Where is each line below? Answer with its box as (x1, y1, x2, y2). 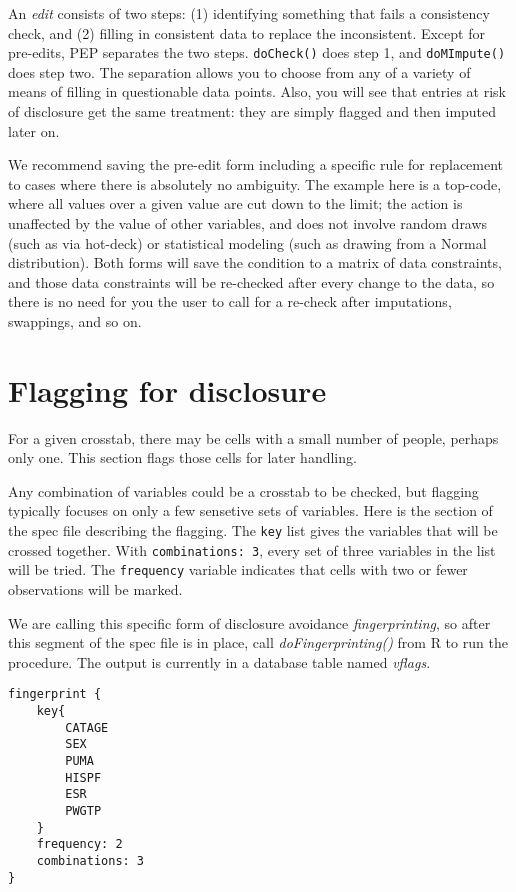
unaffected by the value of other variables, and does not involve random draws (8, 213, 488, 233)
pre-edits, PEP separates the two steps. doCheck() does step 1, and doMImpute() (8, 42, 506, 63)
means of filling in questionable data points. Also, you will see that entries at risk (8, 81, 507, 102)
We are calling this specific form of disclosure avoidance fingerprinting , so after (8, 612, 491, 633)
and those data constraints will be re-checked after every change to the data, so (8, 271, 495, 292)
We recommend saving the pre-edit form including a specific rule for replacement (8, 154, 504, 175)
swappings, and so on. (8, 310, 142, 331)
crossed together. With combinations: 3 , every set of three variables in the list (8, 539, 496, 560)
